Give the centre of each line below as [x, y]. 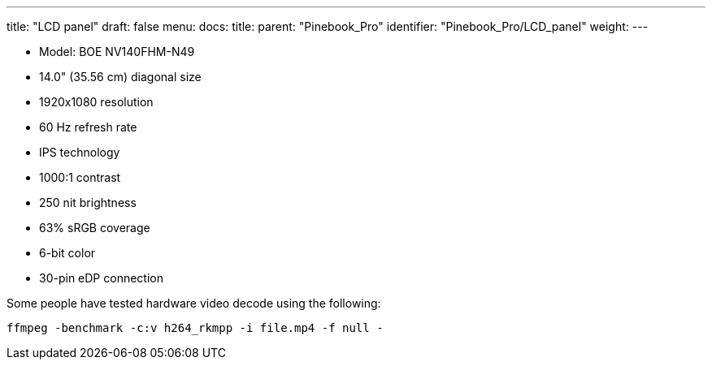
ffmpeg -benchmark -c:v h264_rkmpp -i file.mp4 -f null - [195, 328]
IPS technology [80, 152]
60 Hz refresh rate [88, 127]
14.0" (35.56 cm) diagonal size [120, 77]
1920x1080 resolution [96, 102]
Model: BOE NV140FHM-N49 [117, 52]
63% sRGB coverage [95, 228]
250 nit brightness [88, 202]
